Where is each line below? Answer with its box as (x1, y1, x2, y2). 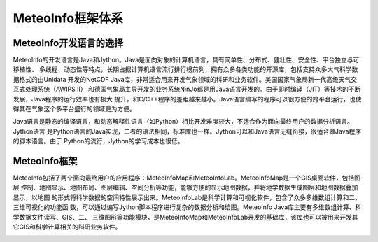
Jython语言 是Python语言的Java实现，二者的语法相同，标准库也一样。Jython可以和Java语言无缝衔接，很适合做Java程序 (13, 127, 362, 136)
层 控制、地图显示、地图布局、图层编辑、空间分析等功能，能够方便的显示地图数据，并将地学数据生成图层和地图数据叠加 (13, 183, 358, 192)
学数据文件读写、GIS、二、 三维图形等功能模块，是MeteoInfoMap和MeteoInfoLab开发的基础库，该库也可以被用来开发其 (13, 213, 358, 221)
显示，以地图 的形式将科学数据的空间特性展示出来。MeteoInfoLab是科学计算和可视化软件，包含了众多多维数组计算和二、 (13, 193, 362, 201)
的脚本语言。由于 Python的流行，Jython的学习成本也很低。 (13, 137, 185, 145)
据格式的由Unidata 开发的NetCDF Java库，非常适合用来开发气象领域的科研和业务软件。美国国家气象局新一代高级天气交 (13, 75, 358, 83)
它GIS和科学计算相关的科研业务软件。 (13, 222, 122, 231)
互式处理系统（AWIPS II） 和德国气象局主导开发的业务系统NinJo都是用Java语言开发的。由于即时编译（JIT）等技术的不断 (13, 85, 361, 94)
